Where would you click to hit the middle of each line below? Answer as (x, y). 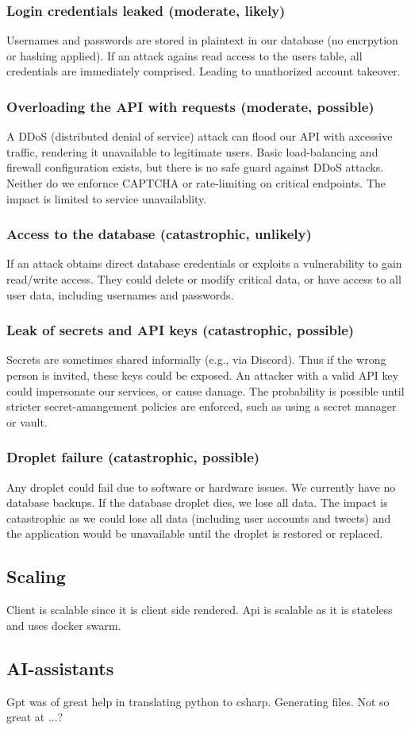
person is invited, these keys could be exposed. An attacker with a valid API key (203, 375)
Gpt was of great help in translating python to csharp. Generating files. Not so (198, 701)
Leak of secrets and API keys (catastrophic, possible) (181, 330)
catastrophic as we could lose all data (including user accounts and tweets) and (199, 518)
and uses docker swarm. (64, 625)
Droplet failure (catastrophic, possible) (133, 457)
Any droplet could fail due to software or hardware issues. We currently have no (201, 487)
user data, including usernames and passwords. (120, 294)
